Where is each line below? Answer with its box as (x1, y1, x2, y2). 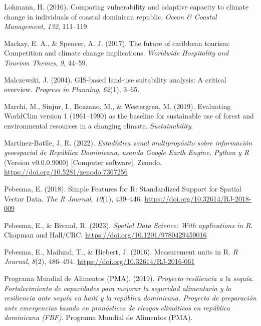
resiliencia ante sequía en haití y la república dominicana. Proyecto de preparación (4, 292, 256, 303)
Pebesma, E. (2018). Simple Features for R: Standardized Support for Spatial (4, 183, 241, 193)
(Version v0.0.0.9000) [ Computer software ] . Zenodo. (4, 156, 162, 167)
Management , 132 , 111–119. (4, 21, 89, 31)
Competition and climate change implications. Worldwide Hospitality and (4, 47, 229, 58)
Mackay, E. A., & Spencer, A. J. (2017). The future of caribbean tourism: (4, 37, 230, 48)
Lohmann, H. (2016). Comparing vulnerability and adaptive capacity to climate (4, 1, 248, 11)
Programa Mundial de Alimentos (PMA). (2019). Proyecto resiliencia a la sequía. (4, 273, 254, 283)
